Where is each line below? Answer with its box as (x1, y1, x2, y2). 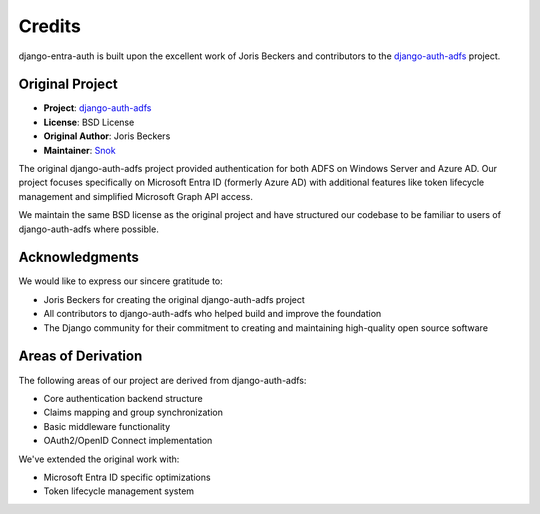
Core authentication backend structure (43, 392, 204, 404)
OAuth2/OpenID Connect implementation (43, 435, 213, 447)
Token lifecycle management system (43, 485, 195, 497)
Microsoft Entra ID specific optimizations (43, 471, 211, 483)
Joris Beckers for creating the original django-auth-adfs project (43, 293, 305, 305)
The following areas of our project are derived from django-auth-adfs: (18, 374, 307, 386)
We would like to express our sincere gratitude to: (18, 275, 224, 287)
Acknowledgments (18, 249, 140, 266)
